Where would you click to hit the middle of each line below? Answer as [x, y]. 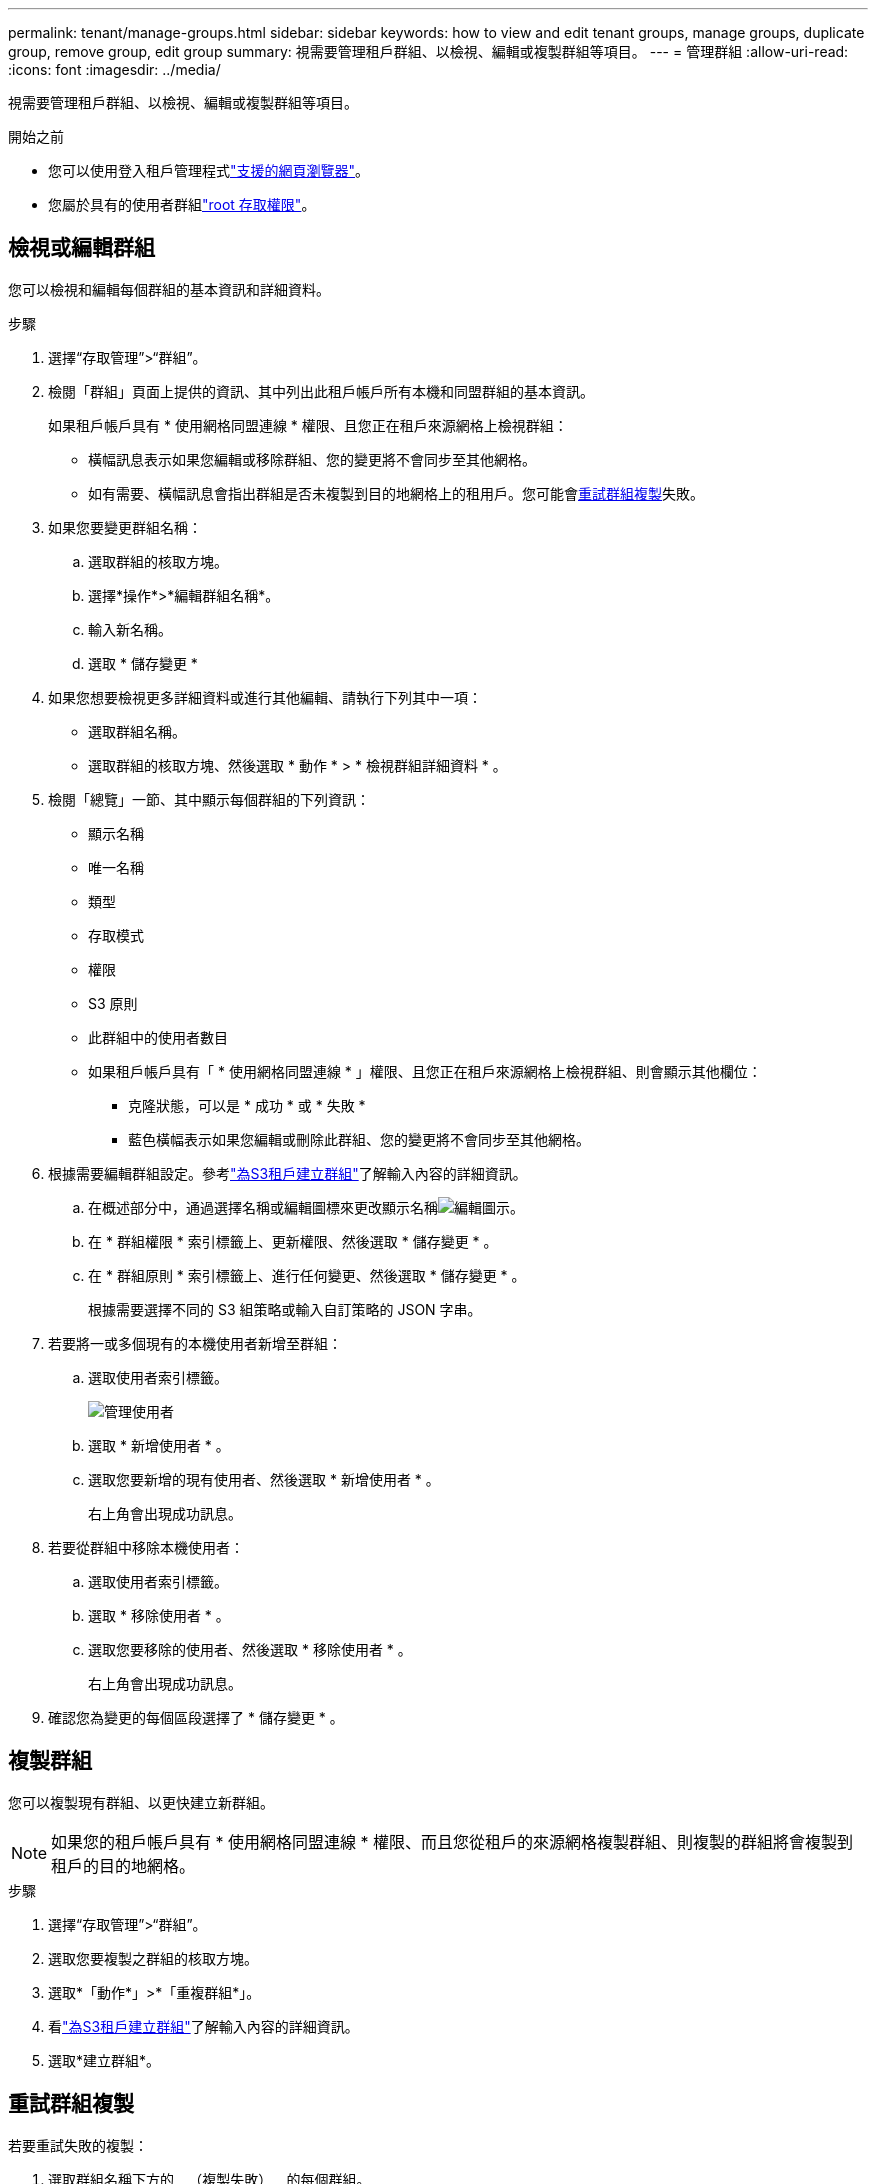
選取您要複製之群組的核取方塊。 [153, 1958]
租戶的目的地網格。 [123, 1865]
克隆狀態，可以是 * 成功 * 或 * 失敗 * [247, 1105]
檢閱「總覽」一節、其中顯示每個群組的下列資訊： [209, 799]
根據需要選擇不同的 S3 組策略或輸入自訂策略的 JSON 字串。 [285, 1309]
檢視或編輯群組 [81, 248]
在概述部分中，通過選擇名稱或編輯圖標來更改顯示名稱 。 [306, 1207]
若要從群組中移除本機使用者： [146, 1547]
